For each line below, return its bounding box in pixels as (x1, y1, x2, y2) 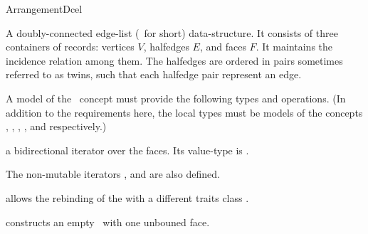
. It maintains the (256, 39, 333, 54)
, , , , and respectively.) (6, 119, 107, 134)
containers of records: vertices (6, 39, 135, 54)
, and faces (199, 39, 246, 54)
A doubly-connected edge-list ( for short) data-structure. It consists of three (6, 25, 338, 40)
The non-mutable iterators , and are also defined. (6, 166, 220, 181)
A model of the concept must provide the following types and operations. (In (6, 90, 346, 105)
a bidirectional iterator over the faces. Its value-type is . (6, 142, 249, 157)
